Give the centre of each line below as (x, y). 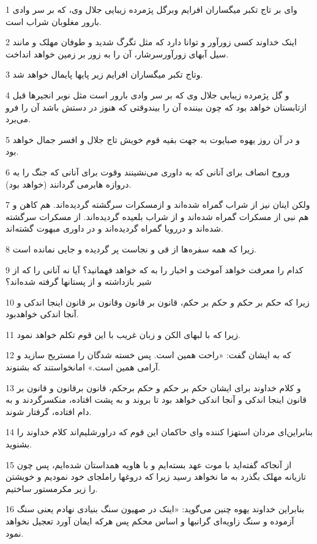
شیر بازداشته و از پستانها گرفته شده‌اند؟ (79, 281)
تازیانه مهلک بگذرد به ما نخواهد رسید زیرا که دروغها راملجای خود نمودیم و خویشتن (156, 476)
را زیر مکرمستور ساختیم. (52, 488)
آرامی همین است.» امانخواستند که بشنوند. (83, 367)
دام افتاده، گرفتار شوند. (49, 411)
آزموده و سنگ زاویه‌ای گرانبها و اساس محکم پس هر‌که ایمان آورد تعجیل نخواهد (150, 521)
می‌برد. (18, 119)
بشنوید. (19, 444)
